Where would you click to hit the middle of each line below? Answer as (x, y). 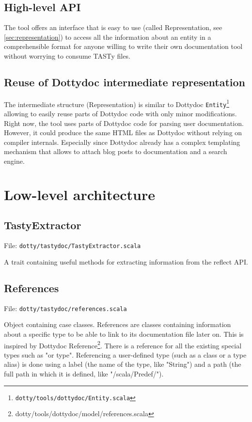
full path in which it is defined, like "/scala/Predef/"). (84, 373)
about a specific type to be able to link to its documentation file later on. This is (124, 334)
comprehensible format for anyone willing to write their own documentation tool (123, 46)
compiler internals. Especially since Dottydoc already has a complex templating (122, 142)
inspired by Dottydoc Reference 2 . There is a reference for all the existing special (123, 344)
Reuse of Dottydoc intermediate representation (125, 82)
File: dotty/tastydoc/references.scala (65, 308)
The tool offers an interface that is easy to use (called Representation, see (113, 27)
